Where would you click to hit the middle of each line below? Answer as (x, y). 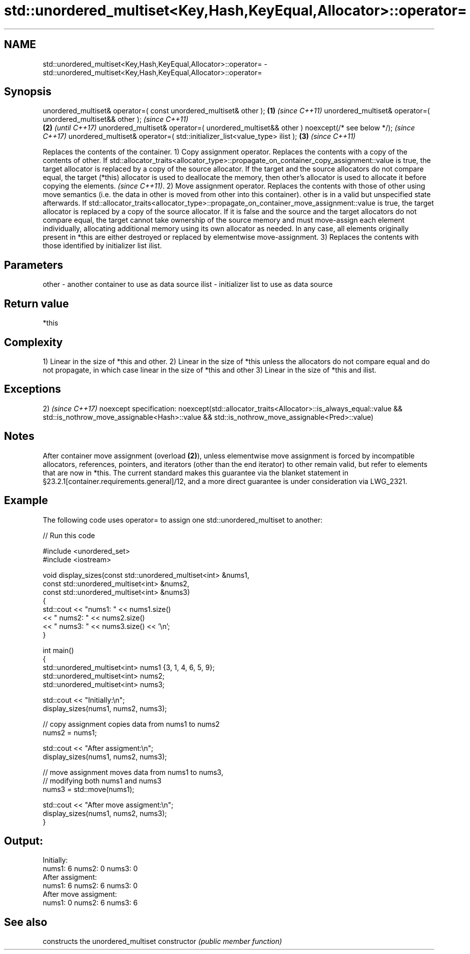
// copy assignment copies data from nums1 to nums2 (131, 724)
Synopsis (28, 92)
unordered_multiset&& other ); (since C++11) (116, 119)
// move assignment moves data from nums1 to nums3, (133, 772)
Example (26, 501)
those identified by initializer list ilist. (102, 246)
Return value (37, 303)
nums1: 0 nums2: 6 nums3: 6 (90, 903)
